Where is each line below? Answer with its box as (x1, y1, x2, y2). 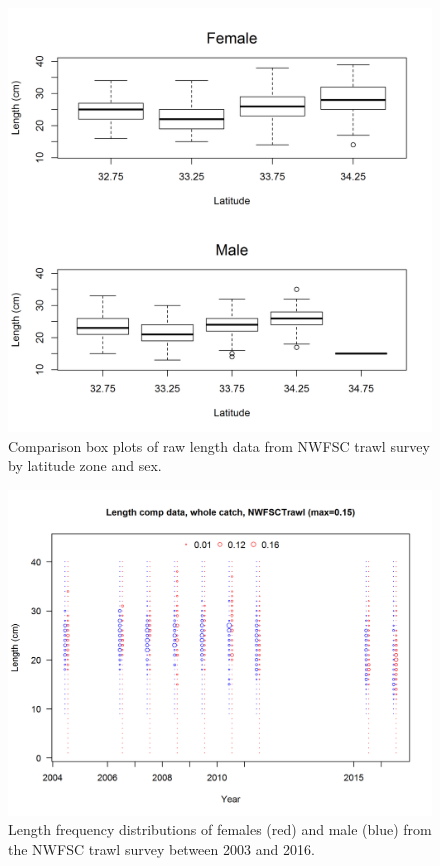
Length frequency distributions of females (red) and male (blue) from (8, 819, 432, 840)
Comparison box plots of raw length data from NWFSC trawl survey (8, 435, 430, 456)
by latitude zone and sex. (8, 455, 162, 476)
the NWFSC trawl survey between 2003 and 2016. (8, 838, 315, 859)
